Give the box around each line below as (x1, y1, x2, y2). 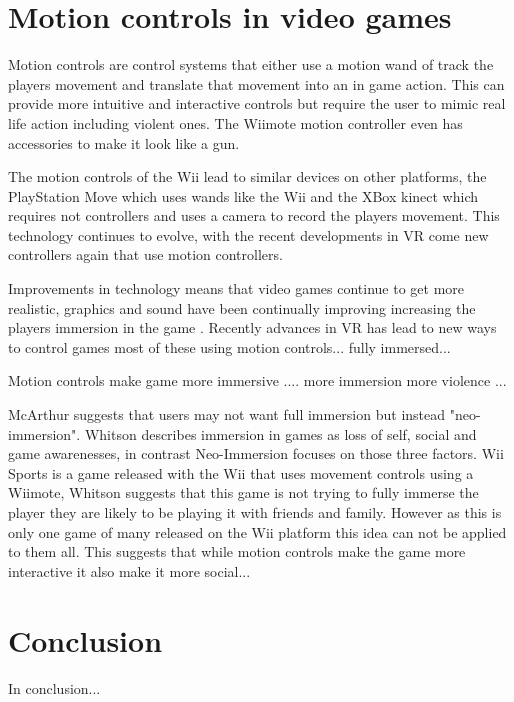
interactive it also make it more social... (8, 560, 251, 581)
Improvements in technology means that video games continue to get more (8, 278, 465, 299)
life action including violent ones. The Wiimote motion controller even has (8, 112, 463, 133)
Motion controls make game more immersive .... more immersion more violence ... (8, 370, 507, 391)
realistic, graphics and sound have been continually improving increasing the (8, 297, 476, 318)
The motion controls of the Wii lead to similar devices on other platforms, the (8, 166, 487, 187)
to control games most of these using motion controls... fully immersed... (8, 336, 451, 357)
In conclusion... (8, 677, 101, 698)
